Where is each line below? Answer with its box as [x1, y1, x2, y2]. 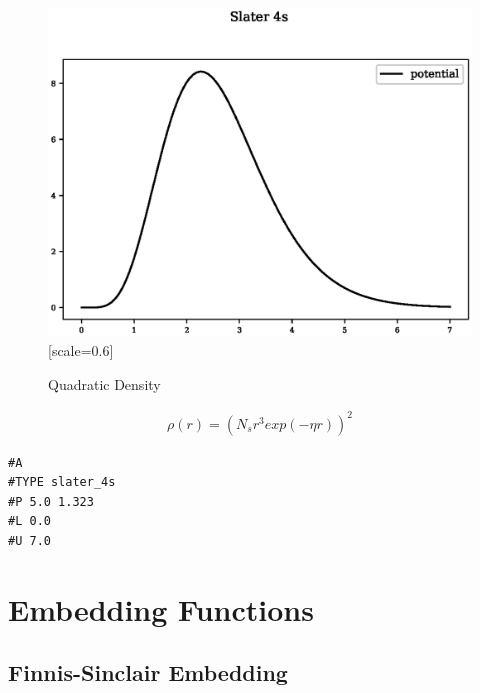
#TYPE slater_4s [8, 475, 116, 490]
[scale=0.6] [48, 339, 114, 360]
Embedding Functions [8, 588, 314, 629]
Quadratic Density [48, 373, 161, 394]
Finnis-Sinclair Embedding [8, 657, 288, 688]
